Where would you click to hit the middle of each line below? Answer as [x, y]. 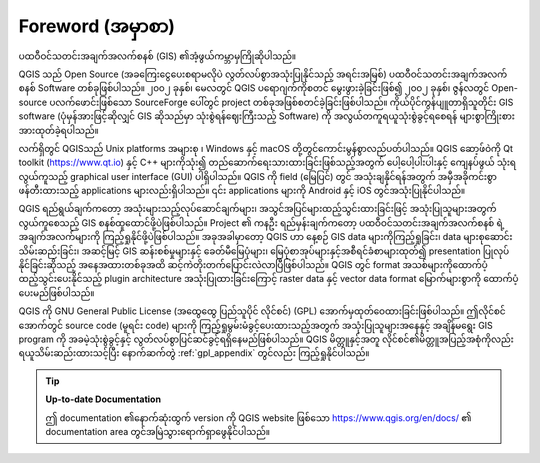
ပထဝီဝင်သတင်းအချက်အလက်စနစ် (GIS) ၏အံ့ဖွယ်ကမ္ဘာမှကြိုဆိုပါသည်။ [157, 56]
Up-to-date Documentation [103, 399]
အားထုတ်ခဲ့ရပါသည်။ [58, 130]
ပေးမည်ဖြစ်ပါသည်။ [56, 292]
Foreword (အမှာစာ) [96, 26]
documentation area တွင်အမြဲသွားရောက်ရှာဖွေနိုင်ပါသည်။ [157, 431]
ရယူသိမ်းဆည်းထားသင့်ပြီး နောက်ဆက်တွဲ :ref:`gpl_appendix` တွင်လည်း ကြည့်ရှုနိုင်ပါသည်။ [194, 353]
